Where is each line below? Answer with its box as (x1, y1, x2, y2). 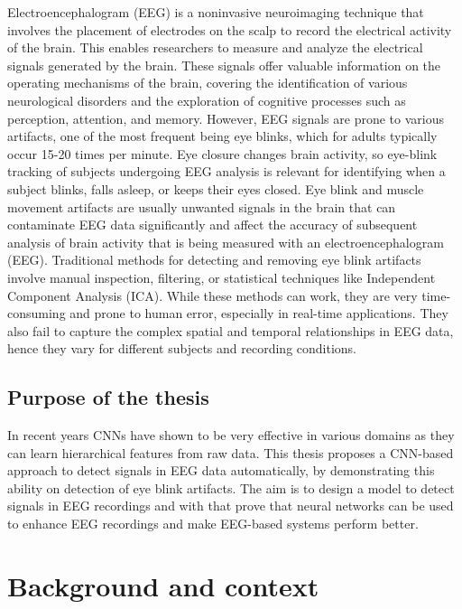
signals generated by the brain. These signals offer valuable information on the (7, 55, 441, 74)
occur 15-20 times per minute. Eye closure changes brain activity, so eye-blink (7, 144, 438, 163)
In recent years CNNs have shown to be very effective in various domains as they (7, 426, 455, 445)
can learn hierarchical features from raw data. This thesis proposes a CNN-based (7, 443, 454, 462)
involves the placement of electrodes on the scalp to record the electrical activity (7, 20, 452, 39)
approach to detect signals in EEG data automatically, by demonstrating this (7, 461, 435, 480)
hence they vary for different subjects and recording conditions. (7, 339, 357, 358)
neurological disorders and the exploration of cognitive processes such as (7, 90, 406, 109)
